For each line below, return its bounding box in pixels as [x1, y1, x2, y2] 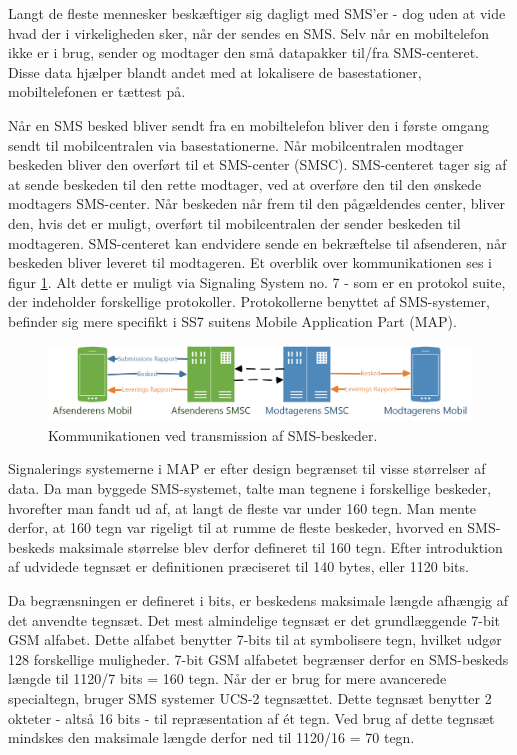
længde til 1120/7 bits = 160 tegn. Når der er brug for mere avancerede [8, 668, 447, 689]
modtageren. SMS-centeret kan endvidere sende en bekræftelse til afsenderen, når [8, 232, 507, 253]
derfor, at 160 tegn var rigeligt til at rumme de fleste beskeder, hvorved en [8, 517, 463, 538]
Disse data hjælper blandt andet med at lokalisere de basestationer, [8, 61, 422, 82]
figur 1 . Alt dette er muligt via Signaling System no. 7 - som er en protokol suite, [8, 271, 506, 292]
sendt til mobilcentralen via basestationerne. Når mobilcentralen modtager [8, 134, 464, 155]
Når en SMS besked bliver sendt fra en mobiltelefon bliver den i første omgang [8, 114, 490, 135]
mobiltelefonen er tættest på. [8, 81, 186, 102]
